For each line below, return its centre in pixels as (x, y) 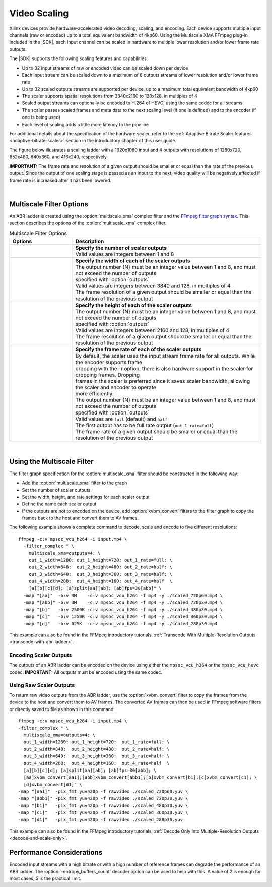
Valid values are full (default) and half (121, 419)
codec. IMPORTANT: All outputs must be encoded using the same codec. (86, 672)
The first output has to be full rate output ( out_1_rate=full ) (145, 425)
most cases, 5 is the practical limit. (45, 879)
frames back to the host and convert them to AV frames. (80, 518)
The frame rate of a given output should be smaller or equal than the (156, 431)
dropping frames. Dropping (108, 375)
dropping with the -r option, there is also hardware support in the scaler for (164, 368)
